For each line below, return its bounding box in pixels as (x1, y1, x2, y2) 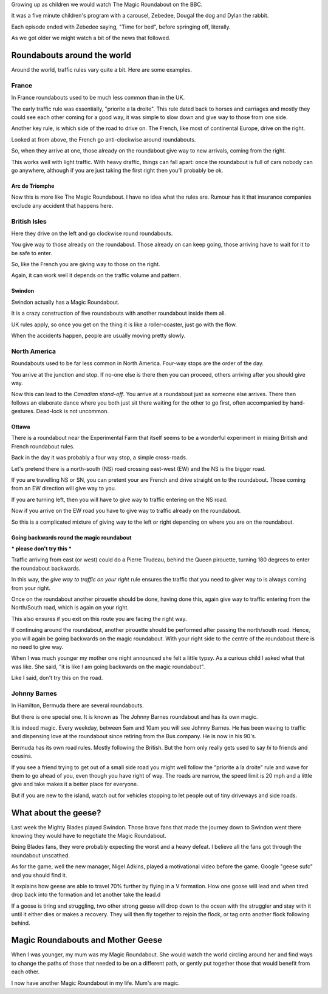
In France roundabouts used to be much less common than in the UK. (11, 94, 185, 101)
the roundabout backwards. (11, 564, 81, 572)
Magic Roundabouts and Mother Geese (11, 935, 163, 945)
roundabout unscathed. (11, 851, 70, 859)
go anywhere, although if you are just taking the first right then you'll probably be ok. (11, 166, 224, 174)
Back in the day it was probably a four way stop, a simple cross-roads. (11, 454, 188, 461)
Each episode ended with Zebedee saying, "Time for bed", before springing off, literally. (11, 23, 231, 30)
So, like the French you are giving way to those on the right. (11, 261, 160, 268)
